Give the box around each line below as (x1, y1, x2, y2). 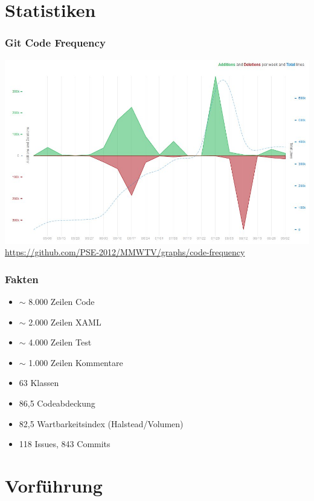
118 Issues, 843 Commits (19, 437, 111, 450)
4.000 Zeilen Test (28, 336, 92, 349)
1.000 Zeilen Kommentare (28, 356, 123, 368)
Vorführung (5, 473, 103, 497)
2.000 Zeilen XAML (28, 315, 101, 328)
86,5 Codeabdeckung (19, 396, 95, 409)
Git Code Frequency (5, 35, 106, 50)
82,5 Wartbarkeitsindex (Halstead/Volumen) (19, 417, 184, 430)
